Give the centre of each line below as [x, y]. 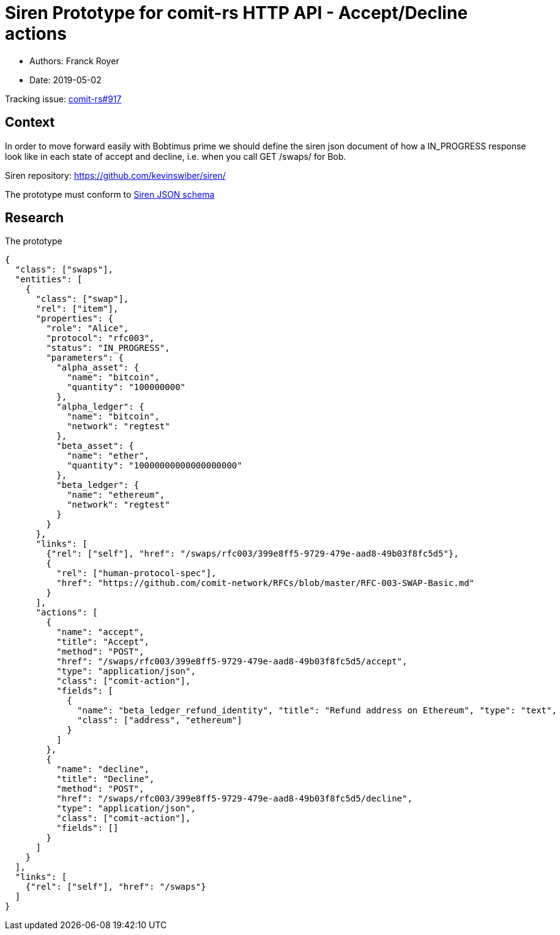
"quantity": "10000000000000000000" [155, 466]
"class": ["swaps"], [64, 270]
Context [30, 122]
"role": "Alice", [88, 329]
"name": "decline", [103, 769]
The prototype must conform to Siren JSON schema [110, 194]
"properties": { [75, 319]
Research [35, 218]
